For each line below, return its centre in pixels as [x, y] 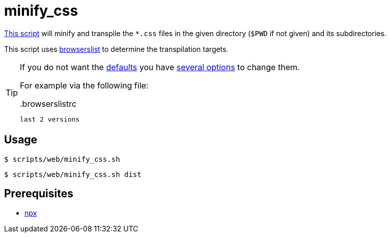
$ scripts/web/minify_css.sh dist [73, 174]
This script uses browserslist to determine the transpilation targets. [116, 49]
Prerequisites [39, 194]
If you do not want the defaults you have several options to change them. [160, 67]
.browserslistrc [48, 103]
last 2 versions [50, 119]
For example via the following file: [84, 85]
